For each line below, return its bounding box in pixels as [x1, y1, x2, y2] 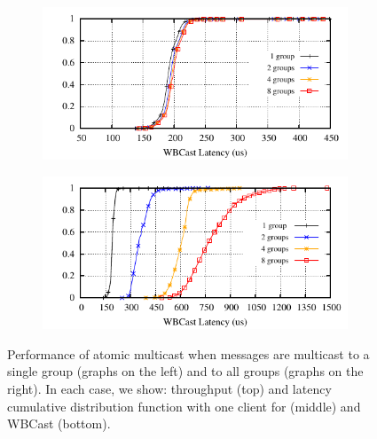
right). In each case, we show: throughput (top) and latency [7, 380, 332, 397]
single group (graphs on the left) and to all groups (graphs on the [7, 362, 364, 380]
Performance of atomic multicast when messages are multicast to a [7, 344, 370, 363]
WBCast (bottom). [7, 414, 111, 433]
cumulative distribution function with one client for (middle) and [7, 396, 361, 415]
